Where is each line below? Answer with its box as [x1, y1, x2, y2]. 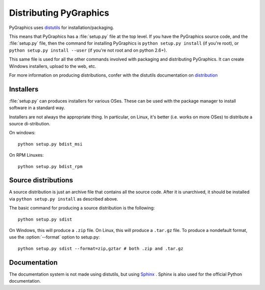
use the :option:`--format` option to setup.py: [9, 234, 100, 240]
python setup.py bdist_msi [18, 141, 83, 147]
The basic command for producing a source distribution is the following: [9, 205, 155, 211]
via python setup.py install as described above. [9, 196, 118, 202]
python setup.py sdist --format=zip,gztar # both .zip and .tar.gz [18, 246, 184, 251]
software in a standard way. [9, 105, 65, 111]
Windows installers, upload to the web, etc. [9, 63, 97, 69]
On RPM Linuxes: [9, 152, 44, 158]
